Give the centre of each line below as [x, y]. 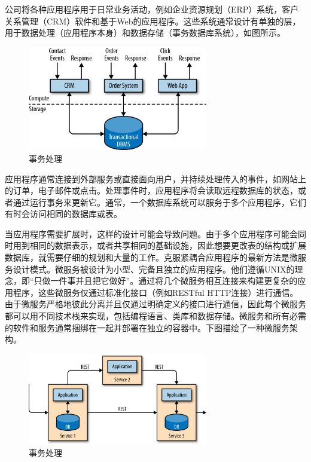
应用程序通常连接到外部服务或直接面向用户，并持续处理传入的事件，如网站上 [155, 178]
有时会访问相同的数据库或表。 [63, 214]
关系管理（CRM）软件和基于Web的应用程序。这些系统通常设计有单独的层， [153, 21]
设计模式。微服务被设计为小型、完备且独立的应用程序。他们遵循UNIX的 [154, 269]
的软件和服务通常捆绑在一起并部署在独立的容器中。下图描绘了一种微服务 [147, 327]
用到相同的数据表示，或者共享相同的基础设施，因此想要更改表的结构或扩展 [159, 245]
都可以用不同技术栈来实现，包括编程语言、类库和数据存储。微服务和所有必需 [155, 316]
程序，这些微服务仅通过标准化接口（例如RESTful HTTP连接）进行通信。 [155, 292]
